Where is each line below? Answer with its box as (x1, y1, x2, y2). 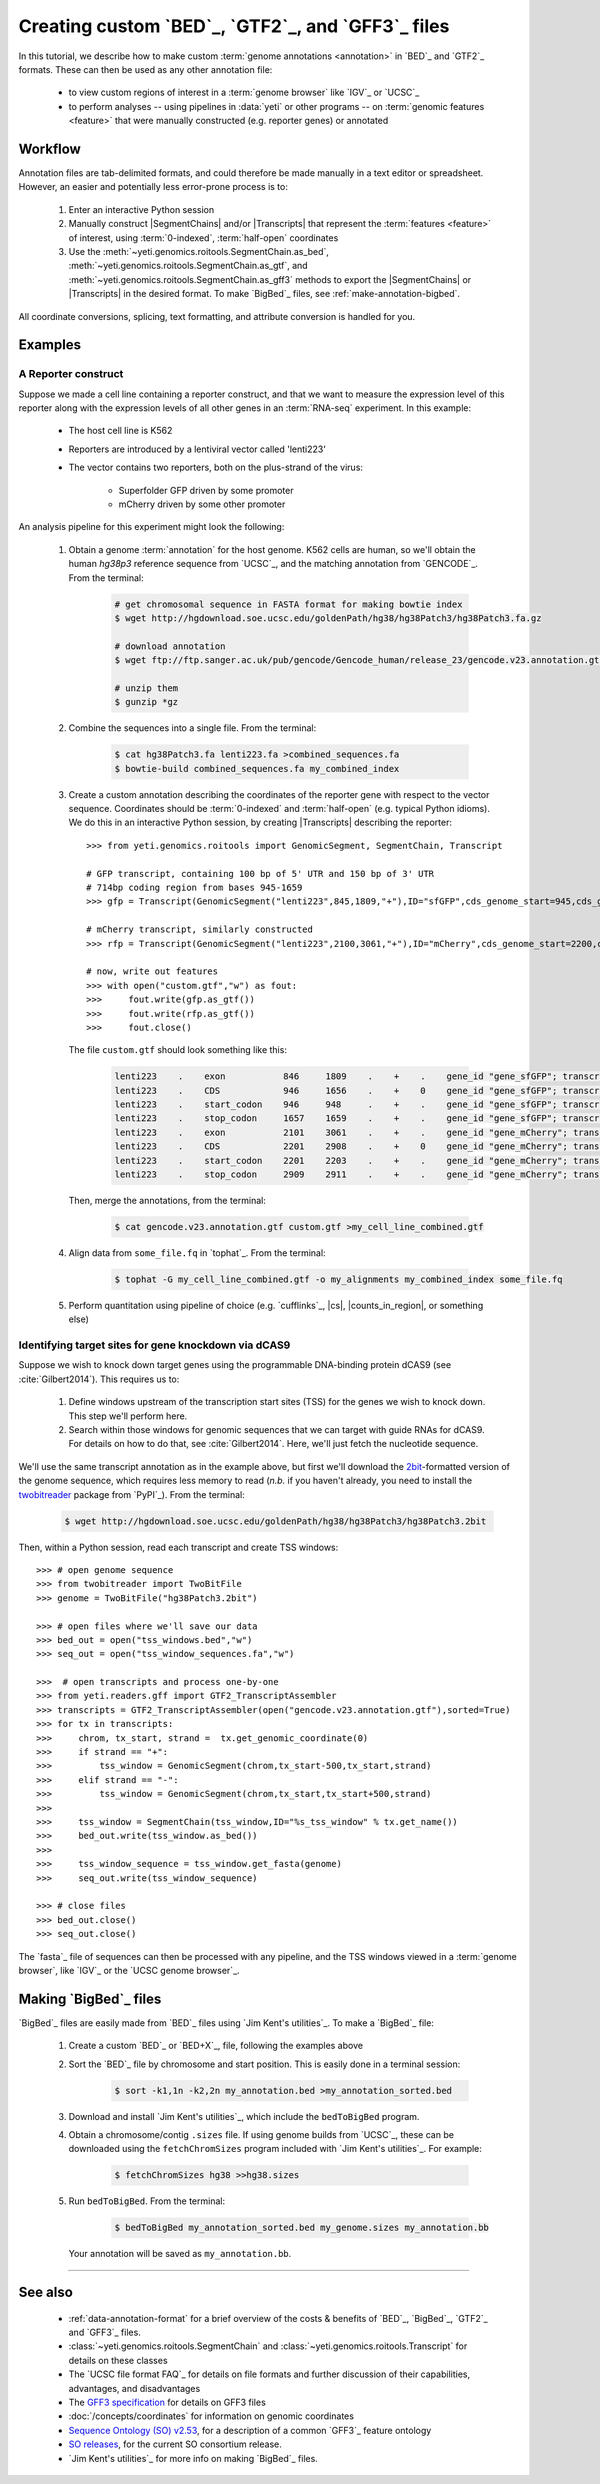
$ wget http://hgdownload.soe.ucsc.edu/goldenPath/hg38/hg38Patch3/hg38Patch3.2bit (64, 1515, 487, 1527)
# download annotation (114, 640, 226, 652)
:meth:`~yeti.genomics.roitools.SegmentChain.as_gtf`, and (68, 260, 309, 272)
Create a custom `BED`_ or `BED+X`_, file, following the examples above (68, 2040, 364, 2052)
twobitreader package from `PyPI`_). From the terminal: (18, 1488, 245, 1500)
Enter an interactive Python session (68, 203, 215, 215)
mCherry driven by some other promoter (118, 498, 286, 510)
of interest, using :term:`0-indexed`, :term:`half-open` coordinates (68, 231, 339, 244)
